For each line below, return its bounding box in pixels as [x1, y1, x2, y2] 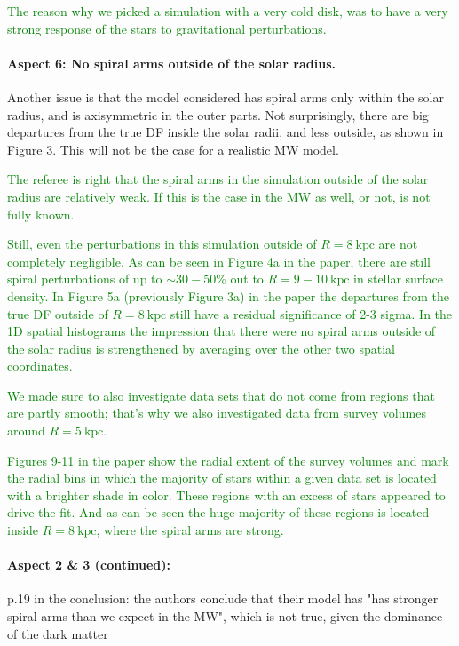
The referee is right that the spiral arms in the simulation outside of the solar [7, 170, 429, 188]
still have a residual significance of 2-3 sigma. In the [170, 304, 453, 323]
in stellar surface [353, 269, 444, 288]
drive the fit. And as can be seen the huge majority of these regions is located [7, 503, 430, 522]
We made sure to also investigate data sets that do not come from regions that [7, 386, 435, 404]
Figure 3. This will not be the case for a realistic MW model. [7, 140, 339, 158]
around [7, 421, 45, 440]
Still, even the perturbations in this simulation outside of [7, 235, 317, 253]
